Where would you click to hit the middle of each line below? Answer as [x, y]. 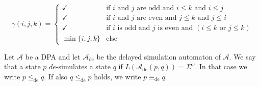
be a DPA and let [53, 56]
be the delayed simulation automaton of [159, 56]
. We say [242, 56]
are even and [157, 18]
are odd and [155, 8]
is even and [175, 28]
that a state [22, 66]
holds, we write [118, 76]
